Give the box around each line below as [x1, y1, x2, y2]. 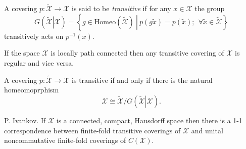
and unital [191, 125, 223, 135]
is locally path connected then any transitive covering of [51, 47, 224, 58]
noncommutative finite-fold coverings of [4, 135, 126, 145]
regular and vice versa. [4, 58, 74, 68]
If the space [4, 47, 40, 58]
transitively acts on [4, 30, 64, 41]
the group [194, 3, 225, 14]
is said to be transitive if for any [72, 3, 171, 14]
